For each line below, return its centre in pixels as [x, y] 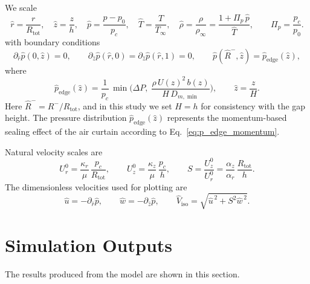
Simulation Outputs [89, 245]
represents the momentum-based [227, 118]
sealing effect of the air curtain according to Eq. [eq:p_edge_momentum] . [142, 131]
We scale [21, 7]
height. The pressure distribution [66, 118]
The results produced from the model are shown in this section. [122, 274]
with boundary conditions [53, 42]
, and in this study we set [125, 105]
